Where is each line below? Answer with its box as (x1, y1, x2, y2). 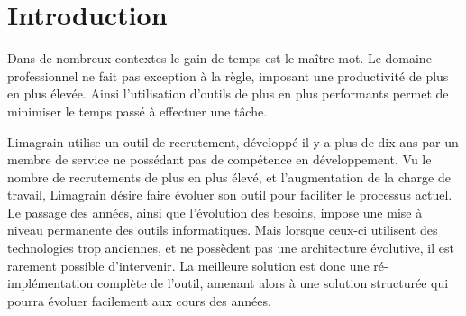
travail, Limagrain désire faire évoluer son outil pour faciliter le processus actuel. (7, 185, 452, 204)
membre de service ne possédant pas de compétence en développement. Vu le (7, 150, 432, 169)
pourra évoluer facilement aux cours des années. (7, 291, 271, 310)
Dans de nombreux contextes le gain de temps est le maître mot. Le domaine (7, 49, 432, 68)
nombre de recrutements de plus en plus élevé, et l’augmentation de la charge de (7, 167, 451, 186)
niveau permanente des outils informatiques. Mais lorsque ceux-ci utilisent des (7, 220, 438, 239)
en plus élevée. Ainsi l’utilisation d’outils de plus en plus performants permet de (7, 84, 449, 103)
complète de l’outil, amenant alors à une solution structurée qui (96, 274, 449, 293)
